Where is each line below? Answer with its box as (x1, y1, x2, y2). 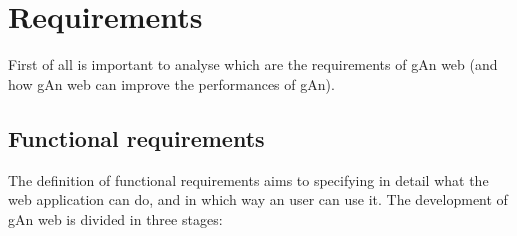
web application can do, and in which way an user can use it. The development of (8, 189, 508, 210)
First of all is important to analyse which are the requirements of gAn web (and (8, 54, 498, 75)
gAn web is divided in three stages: (8, 208, 223, 229)
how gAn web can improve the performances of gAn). (8, 73, 335, 94)
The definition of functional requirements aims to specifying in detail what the (8, 169, 489, 190)
